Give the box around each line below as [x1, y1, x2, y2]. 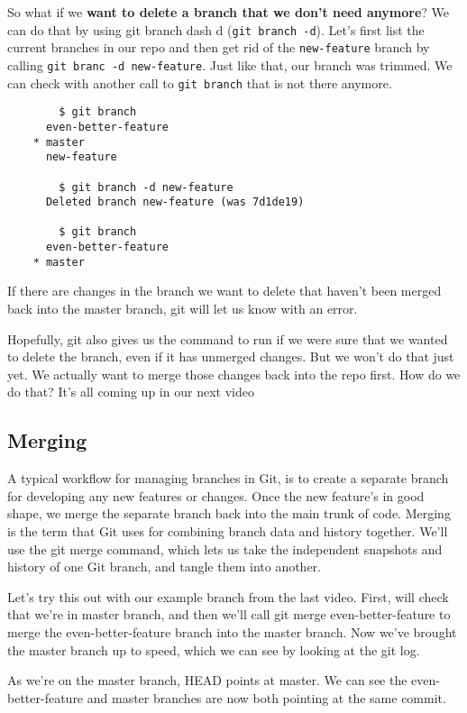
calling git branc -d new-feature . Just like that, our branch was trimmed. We [7, 55, 453, 74]
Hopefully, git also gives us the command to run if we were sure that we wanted [7, 329, 448, 348]
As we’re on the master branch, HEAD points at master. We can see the [7, 671, 407, 690]
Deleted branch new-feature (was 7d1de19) [45, 196, 305, 209]
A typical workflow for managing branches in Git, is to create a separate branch [7, 469, 449, 488]
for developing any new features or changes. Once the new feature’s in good [7, 486, 425, 505]
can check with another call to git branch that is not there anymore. [7, 73, 392, 92]
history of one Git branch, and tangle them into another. [7, 557, 321, 576]
